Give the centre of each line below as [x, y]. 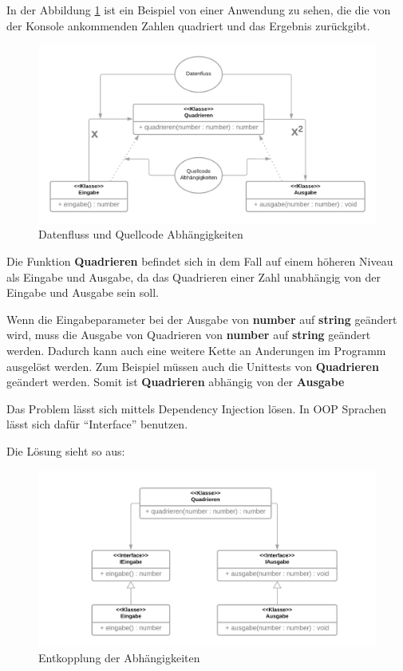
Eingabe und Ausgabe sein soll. [83, 292]
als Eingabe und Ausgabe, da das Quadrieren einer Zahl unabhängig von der [194, 276]
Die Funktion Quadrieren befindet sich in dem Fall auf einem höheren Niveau [200, 261]
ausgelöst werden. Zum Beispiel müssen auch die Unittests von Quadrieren [193, 366]
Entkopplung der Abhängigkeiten [119, 658]
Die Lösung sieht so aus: [66, 450]
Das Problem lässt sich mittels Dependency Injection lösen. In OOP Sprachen [197, 408]
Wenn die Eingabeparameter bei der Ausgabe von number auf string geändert [202, 319]
